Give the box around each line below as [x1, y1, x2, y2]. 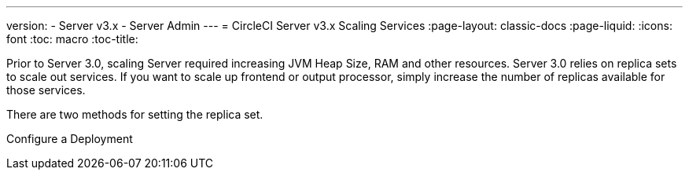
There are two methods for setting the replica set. [6, 108, 263, 121]
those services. [6, 83, 86, 97]
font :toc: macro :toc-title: [6, 32, 138, 46]
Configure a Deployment [6, 132, 133, 145]
